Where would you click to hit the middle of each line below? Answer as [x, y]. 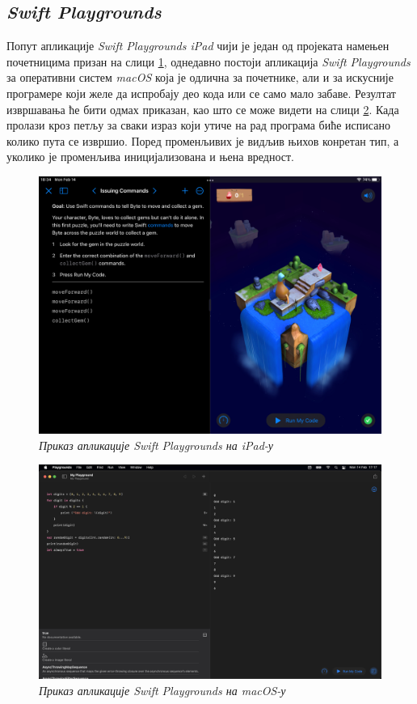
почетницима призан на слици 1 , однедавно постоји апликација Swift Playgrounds [208, 61]
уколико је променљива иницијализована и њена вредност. [150, 157]
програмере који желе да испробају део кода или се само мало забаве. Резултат [201, 93]
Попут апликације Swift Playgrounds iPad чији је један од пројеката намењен [198, 46]
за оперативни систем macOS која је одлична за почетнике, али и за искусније [200, 77]
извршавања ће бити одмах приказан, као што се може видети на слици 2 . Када [203, 109]
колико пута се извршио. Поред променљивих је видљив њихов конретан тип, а [203, 140]
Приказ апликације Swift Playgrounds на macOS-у [162, 690]
